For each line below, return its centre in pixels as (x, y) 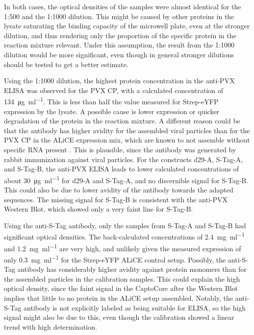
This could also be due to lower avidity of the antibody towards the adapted (119, 190)
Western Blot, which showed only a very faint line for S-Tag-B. (99, 209)
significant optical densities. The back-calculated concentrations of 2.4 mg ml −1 (124, 236)
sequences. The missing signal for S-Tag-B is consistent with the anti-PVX (116, 199)
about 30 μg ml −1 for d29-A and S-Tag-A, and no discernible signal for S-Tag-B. (126, 179)
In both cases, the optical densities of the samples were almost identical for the (123, 6)
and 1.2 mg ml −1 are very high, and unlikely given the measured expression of (123, 247)
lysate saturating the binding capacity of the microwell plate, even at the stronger (127, 26)
